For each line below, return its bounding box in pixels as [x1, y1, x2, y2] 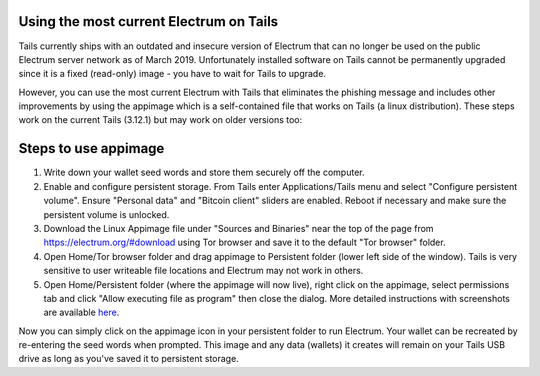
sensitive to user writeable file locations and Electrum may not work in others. [43, 265, 364, 277]
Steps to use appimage [18, 140, 165, 157]
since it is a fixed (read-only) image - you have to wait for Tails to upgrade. [18, 68, 327, 80]
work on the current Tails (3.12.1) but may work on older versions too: [18, 114, 303, 126]
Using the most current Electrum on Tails [18, 13, 279, 30]
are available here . [43, 306, 120, 319]
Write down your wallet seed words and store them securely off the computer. [43, 166, 365, 179]
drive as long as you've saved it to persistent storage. [18, 353, 239, 365]
